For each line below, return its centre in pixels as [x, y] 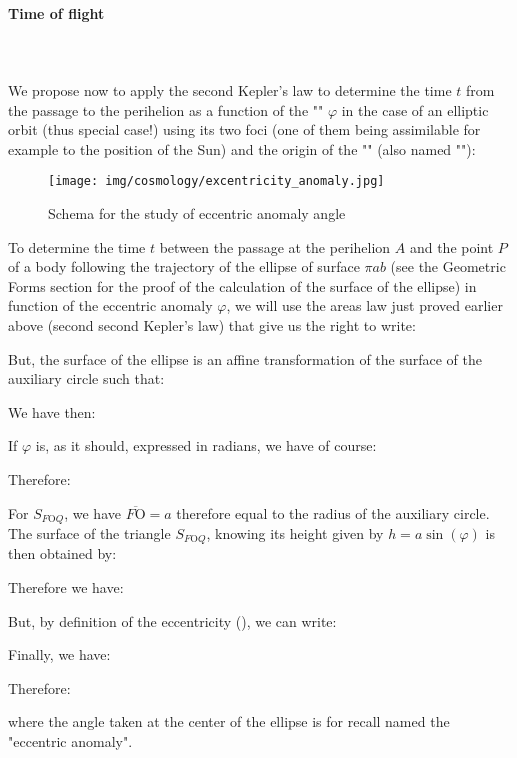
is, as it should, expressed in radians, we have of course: [206, 445]
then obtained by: [62, 553]
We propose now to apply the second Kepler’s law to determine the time [230, 89]
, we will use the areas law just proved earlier [364, 305]
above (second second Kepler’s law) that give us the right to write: [212, 324]
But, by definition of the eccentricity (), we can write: [172, 620]
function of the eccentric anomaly [110, 305]
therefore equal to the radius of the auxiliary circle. [333, 512]
